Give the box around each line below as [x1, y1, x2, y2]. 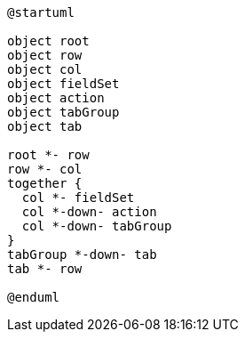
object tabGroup [7, 105, 120, 119]
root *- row [7, 148, 90, 162]
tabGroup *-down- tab [7, 247, 157, 262]
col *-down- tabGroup [21, 219, 172, 233]
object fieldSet [7, 77, 120, 91]
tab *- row [7, 262, 83, 276]
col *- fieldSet [21, 190, 135, 205]
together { [7, 176, 83, 190]
